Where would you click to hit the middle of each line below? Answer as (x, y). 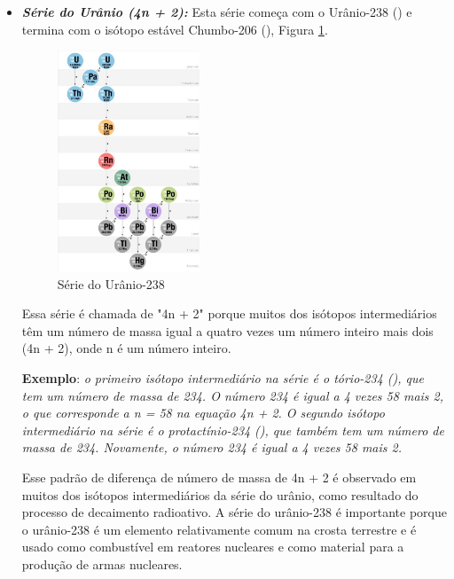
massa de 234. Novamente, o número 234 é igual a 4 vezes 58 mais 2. (211, 447)
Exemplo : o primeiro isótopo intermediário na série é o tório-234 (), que (223, 378)
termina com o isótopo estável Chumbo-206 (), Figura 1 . (175, 29)
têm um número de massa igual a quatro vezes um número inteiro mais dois (227, 330)
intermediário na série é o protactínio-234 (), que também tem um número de (233, 430)
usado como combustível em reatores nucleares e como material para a (213, 547)
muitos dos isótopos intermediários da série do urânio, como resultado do (220, 494)
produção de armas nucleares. (102, 563)
